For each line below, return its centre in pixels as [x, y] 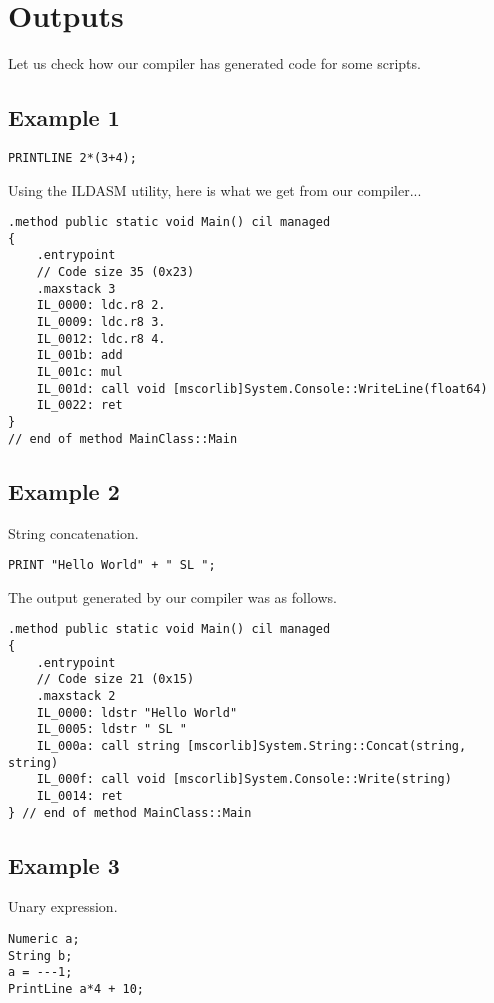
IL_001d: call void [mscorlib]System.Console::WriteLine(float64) [262, 388]
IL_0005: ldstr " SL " [111, 729]
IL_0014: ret [79, 795]
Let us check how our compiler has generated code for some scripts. [214, 63]
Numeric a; [44, 939]
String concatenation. [73, 532]
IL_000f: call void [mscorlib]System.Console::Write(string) [244, 779]
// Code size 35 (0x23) [115, 272]
